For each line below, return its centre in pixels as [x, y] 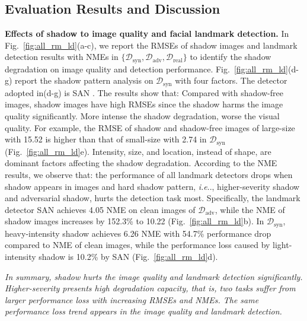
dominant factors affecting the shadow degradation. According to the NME [141, 163]
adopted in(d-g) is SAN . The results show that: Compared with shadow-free [144, 92]
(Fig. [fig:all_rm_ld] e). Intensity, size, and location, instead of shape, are [138, 151]
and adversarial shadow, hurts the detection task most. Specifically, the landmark [153, 198]
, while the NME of [250, 209]
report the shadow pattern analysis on [84, 80]
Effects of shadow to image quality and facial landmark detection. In [147, 34]
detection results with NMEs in [62, 57]
